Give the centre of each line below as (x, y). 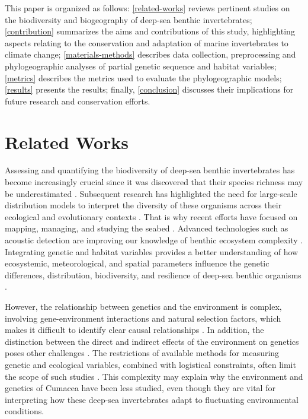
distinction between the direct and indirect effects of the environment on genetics (152, 341)
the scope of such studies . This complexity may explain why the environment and (154, 376)
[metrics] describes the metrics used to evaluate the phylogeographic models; (143, 77)
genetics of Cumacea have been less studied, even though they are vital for (140, 388)
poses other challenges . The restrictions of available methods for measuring (142, 353)
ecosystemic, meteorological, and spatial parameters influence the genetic (137, 263)
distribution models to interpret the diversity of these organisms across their (143, 205)
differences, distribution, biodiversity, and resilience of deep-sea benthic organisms (153, 274)
